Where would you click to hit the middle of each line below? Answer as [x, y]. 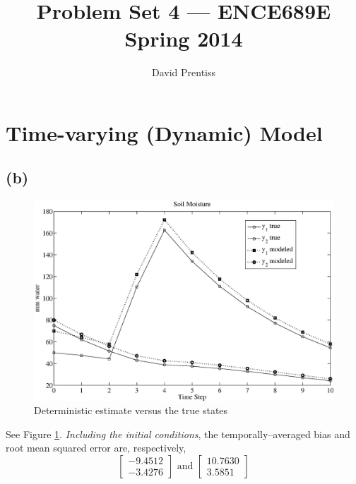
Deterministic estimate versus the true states [131, 410]
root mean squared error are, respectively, [96, 448]
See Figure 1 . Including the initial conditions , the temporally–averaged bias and [178, 434]
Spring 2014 [184, 38]
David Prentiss [184, 72]
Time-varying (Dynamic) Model [164, 132]
